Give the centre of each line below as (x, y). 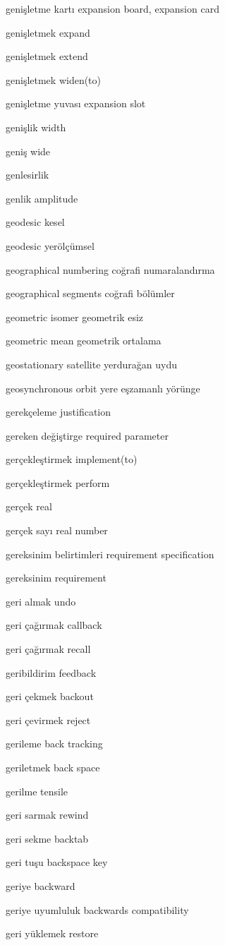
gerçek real (29, 506)
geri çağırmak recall (48, 649)
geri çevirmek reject (48, 720)
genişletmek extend (47, 56)
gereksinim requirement (56, 578)
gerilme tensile (37, 791)
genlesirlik (28, 175)
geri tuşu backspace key (57, 862)
